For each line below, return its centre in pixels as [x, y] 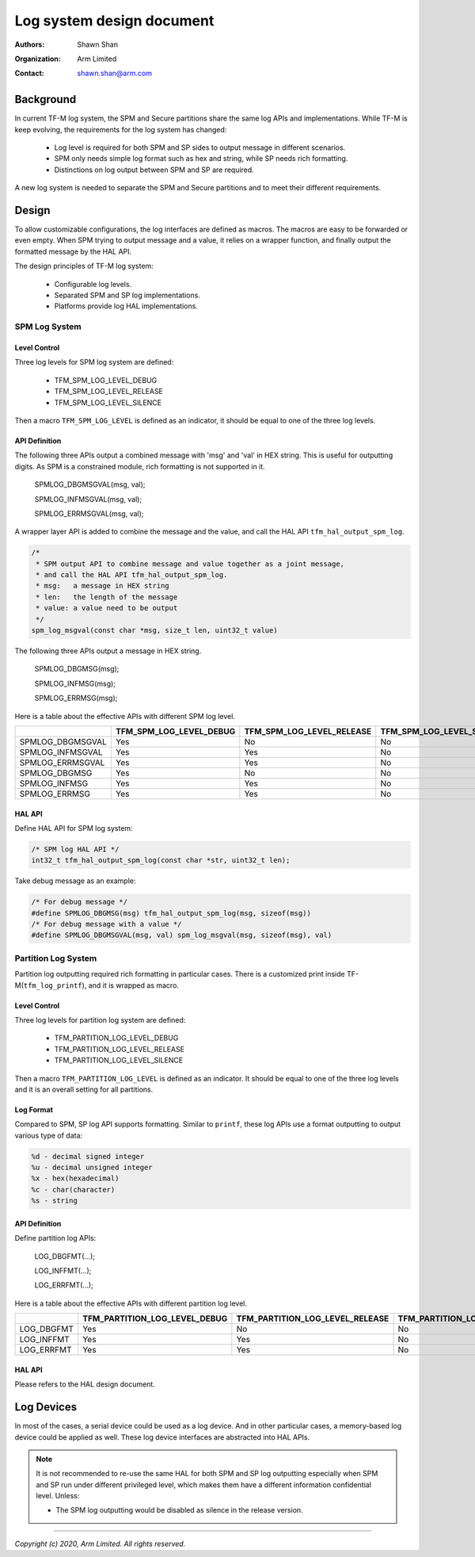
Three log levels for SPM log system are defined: [94, 362]
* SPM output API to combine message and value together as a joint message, [190, 564]
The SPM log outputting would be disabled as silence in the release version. [180, 1510]
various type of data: [49, 1135]
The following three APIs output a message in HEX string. [108, 651]
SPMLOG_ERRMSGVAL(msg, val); [89, 513]
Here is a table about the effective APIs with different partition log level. [131, 1303]
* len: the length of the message [107, 597]
